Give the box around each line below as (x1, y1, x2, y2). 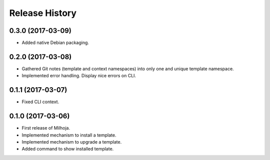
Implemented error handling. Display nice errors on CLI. (21, 73, 136, 79)
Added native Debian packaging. (21, 40, 89, 46)
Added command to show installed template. (21, 146, 114, 152)
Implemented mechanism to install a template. (21, 132, 116, 138)
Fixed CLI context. (21, 99, 59, 105)
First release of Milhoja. (21, 125, 70, 131)
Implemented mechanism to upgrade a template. (21, 139, 122, 145)
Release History (9, 7, 77, 18)
